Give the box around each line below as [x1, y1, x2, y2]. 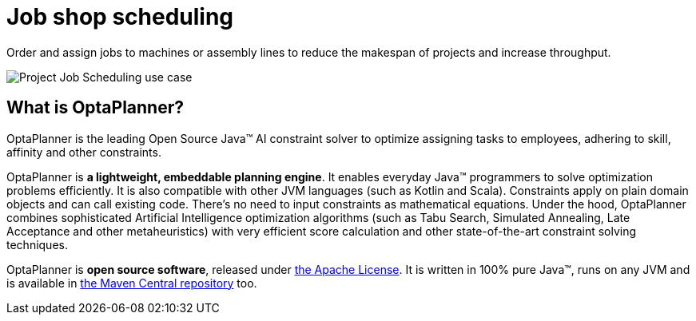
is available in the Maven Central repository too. [6, 275, 257, 290]
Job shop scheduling [6, 3, 234, 30]
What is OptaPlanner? [6, 97, 184, 118]
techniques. [6, 237, 68, 252]
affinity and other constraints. [6, 145, 161, 159]
